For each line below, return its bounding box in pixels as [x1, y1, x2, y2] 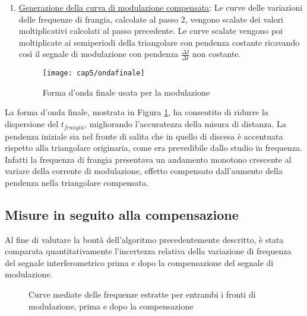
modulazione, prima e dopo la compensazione [29, 299, 194, 312]
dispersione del [5, 118, 59, 130]
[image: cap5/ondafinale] [42, 69, 145, 78]
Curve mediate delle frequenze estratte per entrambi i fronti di [29, 288, 256, 301]
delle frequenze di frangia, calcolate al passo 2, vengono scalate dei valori [18, 12, 284, 25]
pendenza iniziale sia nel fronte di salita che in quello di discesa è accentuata [5, 129, 283, 142]
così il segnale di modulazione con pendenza [18, 48, 179, 60]
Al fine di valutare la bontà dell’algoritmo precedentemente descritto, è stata [5, 233, 284, 245]
